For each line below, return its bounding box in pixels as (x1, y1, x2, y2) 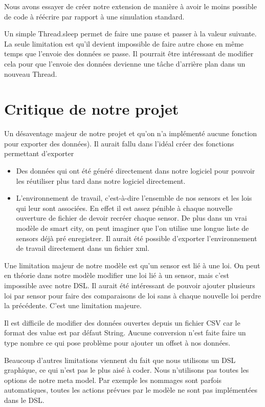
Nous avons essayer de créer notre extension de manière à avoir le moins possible (4, 1, 257, 11)
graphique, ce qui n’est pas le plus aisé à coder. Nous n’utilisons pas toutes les (4, 365, 249, 375)
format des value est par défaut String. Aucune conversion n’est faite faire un (4, 327, 246, 338)
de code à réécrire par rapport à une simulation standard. (4, 11, 185, 22)
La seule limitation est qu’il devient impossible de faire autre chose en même (4, 38, 244, 49)
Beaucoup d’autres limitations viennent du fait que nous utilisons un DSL (4, 354, 236, 365)
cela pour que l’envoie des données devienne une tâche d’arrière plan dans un (4, 58, 246, 69)
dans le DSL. (4, 394, 45, 405)
